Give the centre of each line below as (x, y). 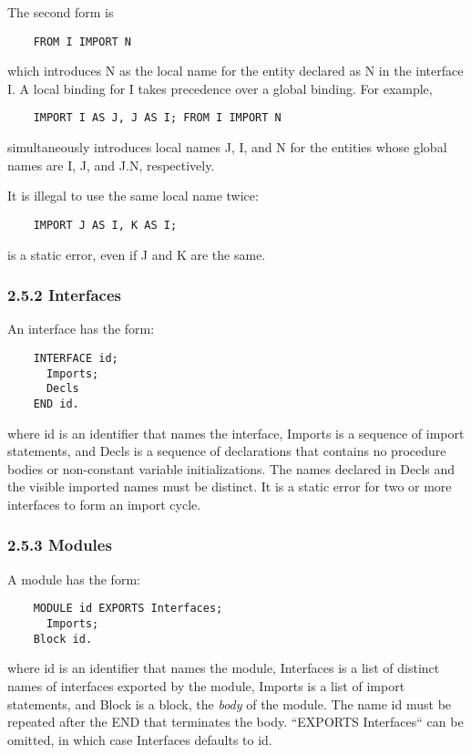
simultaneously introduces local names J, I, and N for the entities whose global (227, 147)
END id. (56, 403)
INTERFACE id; (76, 358)
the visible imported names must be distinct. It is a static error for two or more (230, 486)
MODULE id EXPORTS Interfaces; (128, 609)
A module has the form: (74, 579)
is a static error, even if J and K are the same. (137, 254)
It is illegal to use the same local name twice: (133, 196)
